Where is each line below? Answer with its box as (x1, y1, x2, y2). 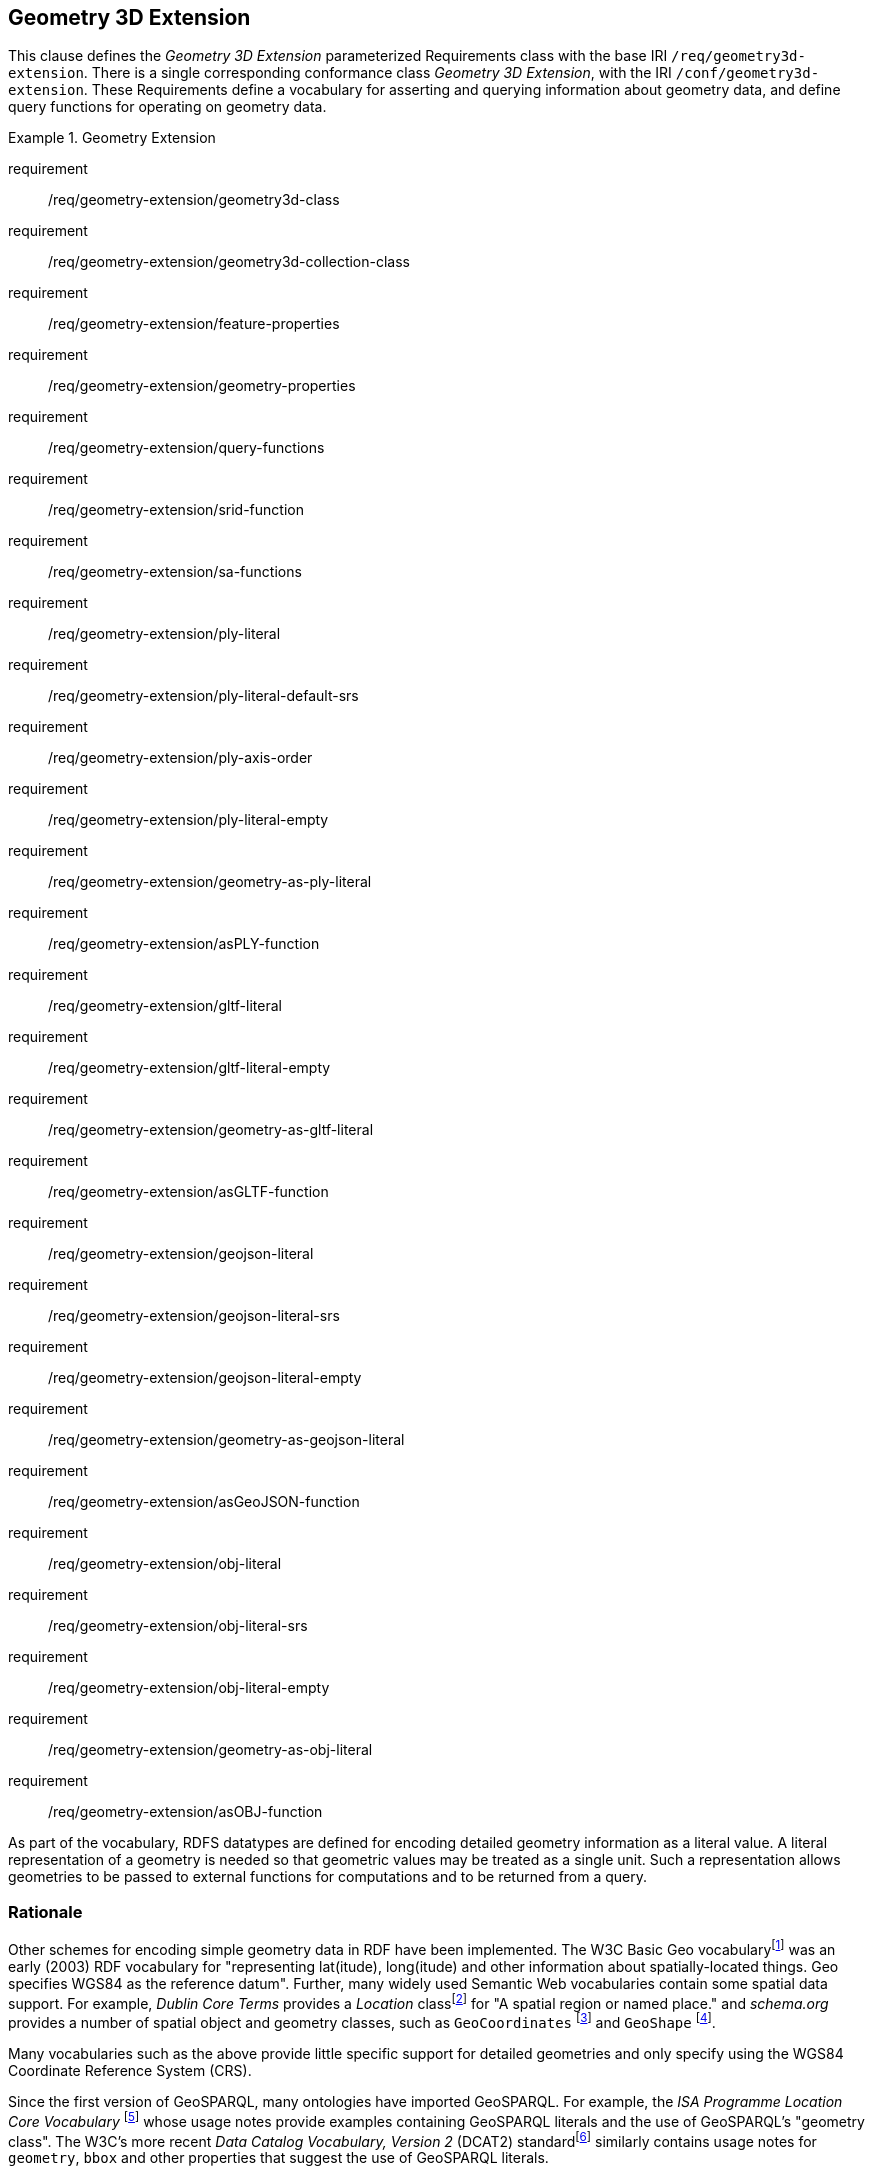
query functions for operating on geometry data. (8, 98, 327, 116)
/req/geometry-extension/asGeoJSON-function (48, 1493, 360, 1511)
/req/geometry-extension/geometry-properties (48, 377, 356, 395)
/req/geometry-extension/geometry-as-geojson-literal (48, 1431, 405, 1449)
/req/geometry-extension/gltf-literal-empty (48, 1059, 331, 1077)
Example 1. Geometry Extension (8, 129, 216, 147)
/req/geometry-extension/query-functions (48, 439, 325, 457)
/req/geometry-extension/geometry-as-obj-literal (48, 1741, 373, 1759)
